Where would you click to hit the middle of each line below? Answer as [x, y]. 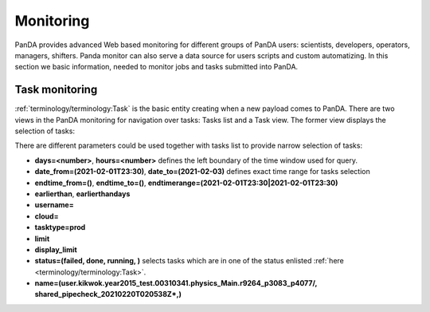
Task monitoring [56, 90]
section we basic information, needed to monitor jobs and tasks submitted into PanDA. [156, 67]
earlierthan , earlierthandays [82, 194]
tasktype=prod [60, 227]
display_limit [56, 249]
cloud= [47, 216]
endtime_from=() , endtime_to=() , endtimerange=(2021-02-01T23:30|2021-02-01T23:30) [186, 183]
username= [55, 205]
